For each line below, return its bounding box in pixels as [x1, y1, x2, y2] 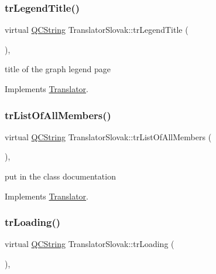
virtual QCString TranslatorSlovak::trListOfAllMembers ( [5, 130, 212, 143]
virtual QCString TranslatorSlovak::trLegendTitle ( [5, 23, 188, 36]
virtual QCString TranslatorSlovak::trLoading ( [5, 238, 174, 250]
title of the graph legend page [5, 63, 111, 75]
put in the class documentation [5, 170, 116, 182]
